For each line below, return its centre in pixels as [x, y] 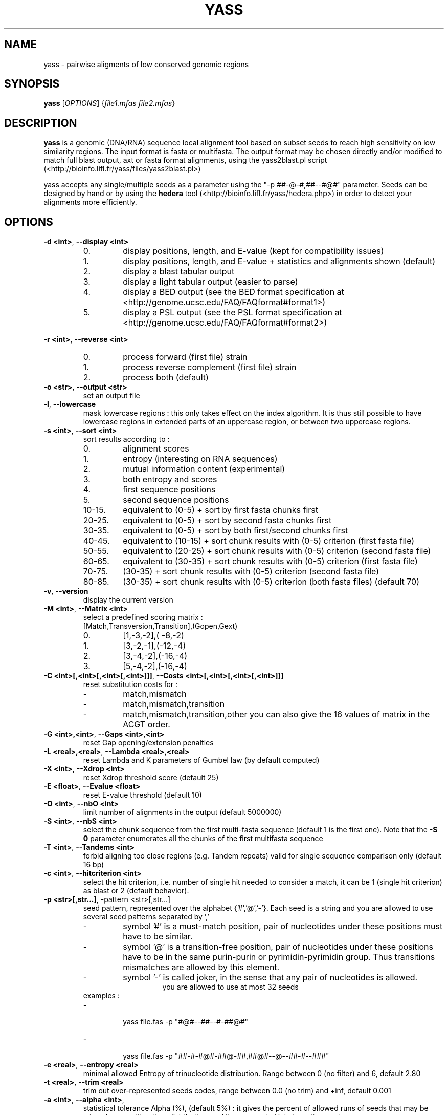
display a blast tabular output [179, 272]
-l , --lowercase [70, 404]
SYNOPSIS [32, 84]
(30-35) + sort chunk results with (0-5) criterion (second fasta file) [251, 572]
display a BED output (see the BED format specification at [233, 292]
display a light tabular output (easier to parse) [210, 282]
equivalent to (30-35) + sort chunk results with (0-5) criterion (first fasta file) [270, 561]
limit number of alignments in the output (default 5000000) [182, 812]
